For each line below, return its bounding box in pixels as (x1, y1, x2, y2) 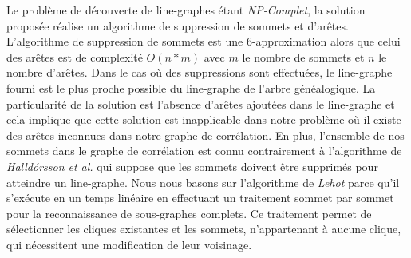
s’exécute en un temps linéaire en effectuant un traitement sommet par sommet (6, 189, 394, 206)
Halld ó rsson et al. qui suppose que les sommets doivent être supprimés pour (6, 157, 378, 174)
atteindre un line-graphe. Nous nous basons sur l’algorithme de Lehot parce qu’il (6, 173, 400, 190)
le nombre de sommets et (242, 48, 365, 65)
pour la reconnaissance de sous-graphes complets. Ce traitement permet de (6, 204, 372, 221)
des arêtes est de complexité (6, 48, 143, 65)
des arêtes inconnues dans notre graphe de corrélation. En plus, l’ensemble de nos (6, 126, 405, 143)
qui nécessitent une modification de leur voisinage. (6, 236, 252, 252)
